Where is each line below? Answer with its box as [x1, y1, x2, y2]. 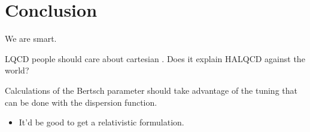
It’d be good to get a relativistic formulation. [19, 116, 184, 128]
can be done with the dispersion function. [5, 96, 157, 108]
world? [5, 64, 29, 76]
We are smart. [5, 32, 57, 45]
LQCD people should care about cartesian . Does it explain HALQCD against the [5, 52, 305, 65]
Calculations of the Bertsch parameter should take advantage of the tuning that [5, 84, 297, 96]
